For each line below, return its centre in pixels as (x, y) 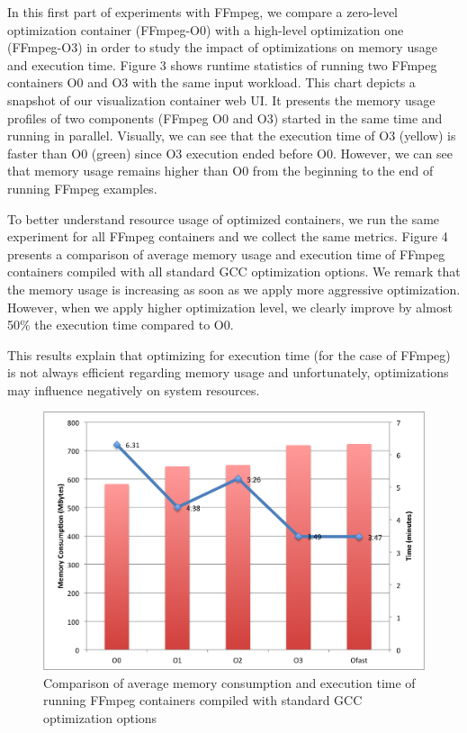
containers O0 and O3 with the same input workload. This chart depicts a (211, 82)
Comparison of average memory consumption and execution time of (229, 682)
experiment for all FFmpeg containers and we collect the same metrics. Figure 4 (228, 236)
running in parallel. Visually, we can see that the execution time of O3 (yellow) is (232, 136)
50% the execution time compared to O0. (121, 325)
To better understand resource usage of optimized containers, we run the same (224, 218)
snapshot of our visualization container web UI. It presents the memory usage (221, 100)
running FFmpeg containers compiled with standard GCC (203, 700)
